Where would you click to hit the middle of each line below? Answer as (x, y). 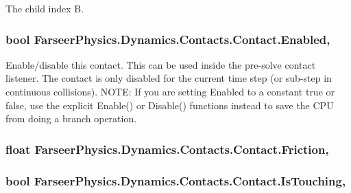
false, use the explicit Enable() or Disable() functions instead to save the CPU (170, 105)
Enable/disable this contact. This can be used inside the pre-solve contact (161, 64)
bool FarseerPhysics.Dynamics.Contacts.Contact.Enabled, (168, 39)
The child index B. (45, 8)
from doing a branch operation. (71, 118)
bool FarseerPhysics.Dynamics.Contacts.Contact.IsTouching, (176, 180)
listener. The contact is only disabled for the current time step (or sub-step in (169, 78)
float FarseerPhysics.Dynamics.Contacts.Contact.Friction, (167, 149)
